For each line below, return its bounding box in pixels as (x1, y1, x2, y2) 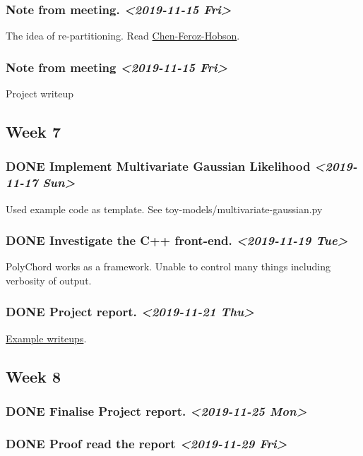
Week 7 (6, 121, 61, 143)
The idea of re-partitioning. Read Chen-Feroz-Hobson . (6, 28, 240, 43)
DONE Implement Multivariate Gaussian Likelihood (6, 157, 311, 175)
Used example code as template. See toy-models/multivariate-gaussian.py (6, 201, 323, 216)
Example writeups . (6, 330, 87, 345)
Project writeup (6, 86, 73, 101)
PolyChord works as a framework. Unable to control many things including (6, 259, 331, 274)
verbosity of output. (6, 272, 92, 287)
